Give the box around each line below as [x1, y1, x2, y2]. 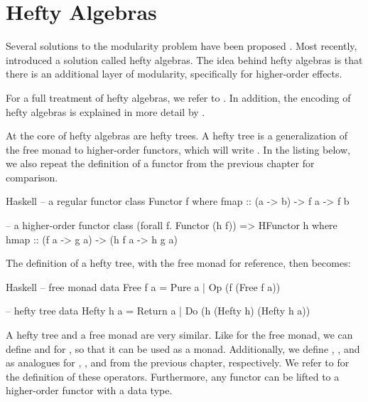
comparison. [6, 169, 58, 184]
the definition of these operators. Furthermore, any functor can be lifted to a [6, 369, 340, 384]
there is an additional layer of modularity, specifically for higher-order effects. [6, 66, 342, 81]
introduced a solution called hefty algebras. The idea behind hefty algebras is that [6, 52, 363, 67]
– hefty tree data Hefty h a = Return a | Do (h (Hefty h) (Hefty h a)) [6, 303, 310, 318]
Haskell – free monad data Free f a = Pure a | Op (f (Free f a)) [6, 279, 281, 294]
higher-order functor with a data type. [6, 383, 173, 398]
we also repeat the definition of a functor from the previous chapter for [6, 156, 315, 171]
